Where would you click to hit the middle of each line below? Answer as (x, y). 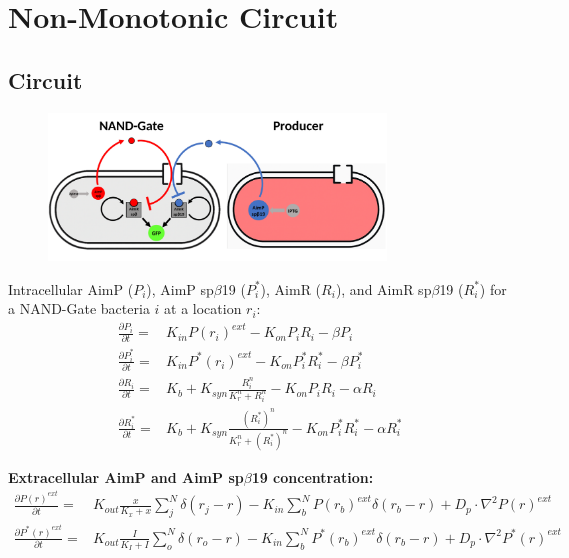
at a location (203, 308)
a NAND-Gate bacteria (79, 308)
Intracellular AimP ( (71, 288)
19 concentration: (312, 476)
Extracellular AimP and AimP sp (126, 476)
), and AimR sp (383, 288)
